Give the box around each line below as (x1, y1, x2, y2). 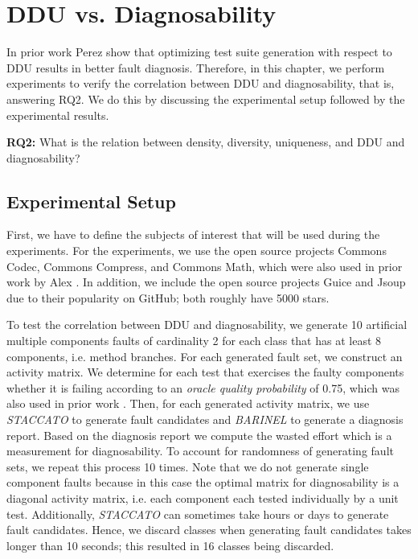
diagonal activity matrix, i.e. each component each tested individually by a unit (6, 489, 399, 506)
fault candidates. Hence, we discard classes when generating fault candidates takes (6, 521, 412, 538)
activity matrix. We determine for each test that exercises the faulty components (6, 364, 404, 380)
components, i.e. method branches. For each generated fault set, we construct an (6, 347, 403, 364)
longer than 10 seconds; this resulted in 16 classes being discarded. (6, 536, 334, 553)
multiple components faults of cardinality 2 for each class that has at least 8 (6, 332, 382, 349)
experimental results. (6, 106, 109, 123)
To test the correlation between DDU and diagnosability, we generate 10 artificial (6, 316, 408, 333)
